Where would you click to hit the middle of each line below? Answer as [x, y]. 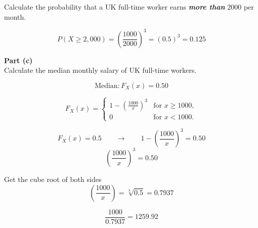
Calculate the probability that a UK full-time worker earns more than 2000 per [129, 7]
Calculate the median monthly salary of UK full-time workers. [100, 70]
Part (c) [18, 60]
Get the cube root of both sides [53, 179]
